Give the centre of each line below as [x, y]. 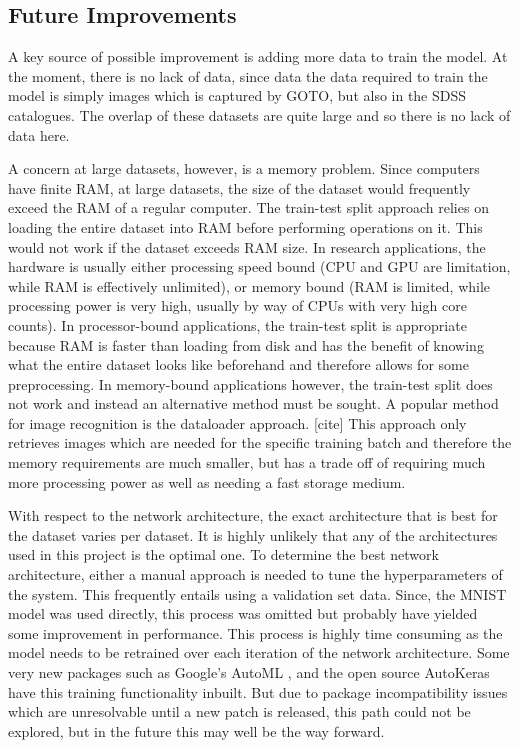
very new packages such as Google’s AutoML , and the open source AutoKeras [249, 672]
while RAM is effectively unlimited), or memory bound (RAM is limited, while [249, 285]
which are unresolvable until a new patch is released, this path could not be [239, 711]
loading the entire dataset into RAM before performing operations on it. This [245, 226]
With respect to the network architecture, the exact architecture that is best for [253, 515]
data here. [39, 134]
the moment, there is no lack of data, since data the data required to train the [248, 75]
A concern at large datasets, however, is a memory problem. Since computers [244, 168]
